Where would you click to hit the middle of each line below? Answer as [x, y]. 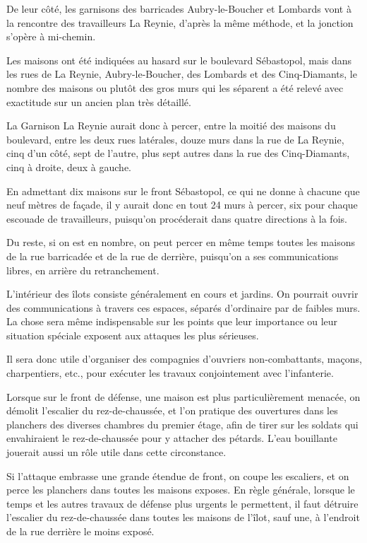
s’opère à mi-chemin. [51, 36]
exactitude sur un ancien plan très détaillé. [99, 101]
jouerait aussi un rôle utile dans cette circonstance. [116, 452]
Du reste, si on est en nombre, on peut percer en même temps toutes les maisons [181, 242]
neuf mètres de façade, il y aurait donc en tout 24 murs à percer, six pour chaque [182, 205]
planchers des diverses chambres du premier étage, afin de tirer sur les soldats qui [182, 424]
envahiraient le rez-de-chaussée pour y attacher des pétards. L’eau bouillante [172, 438]
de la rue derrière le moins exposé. [80, 531]
